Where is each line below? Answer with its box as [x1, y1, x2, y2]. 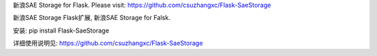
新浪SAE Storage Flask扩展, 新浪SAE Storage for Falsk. [13, 14, 171, 22]
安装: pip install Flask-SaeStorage [13, 26, 110, 35]
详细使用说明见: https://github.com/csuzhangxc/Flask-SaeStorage [13, 39, 203, 48]
